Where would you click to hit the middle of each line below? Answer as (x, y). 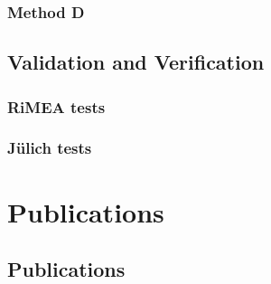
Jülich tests (50, 148)
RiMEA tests (56, 106)
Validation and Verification (136, 62)
